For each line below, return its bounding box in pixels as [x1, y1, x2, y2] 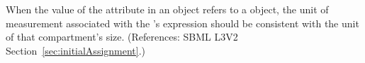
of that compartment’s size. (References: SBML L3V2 [6, 29, 238, 44]
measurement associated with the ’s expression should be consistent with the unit [6, 15, 359, 30]
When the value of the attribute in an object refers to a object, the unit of [6, 2, 329, 16]
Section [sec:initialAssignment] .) [6, 43, 146, 57]
